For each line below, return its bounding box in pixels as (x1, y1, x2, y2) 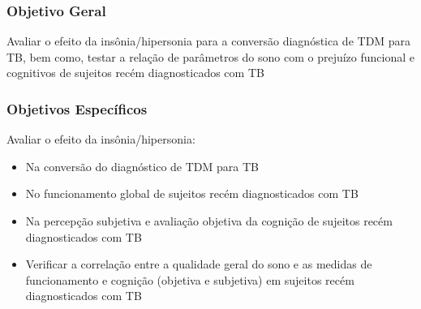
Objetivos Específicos (6, 98, 148, 118)
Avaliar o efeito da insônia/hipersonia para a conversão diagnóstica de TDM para (6, 32, 411, 49)
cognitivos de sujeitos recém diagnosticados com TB (6, 64, 264, 81)
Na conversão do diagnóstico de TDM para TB (25, 157, 260, 174)
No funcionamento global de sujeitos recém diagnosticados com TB (25, 185, 359, 202)
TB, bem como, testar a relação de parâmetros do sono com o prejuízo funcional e (6, 48, 415, 65)
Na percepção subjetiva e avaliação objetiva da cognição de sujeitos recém (25, 212, 393, 229)
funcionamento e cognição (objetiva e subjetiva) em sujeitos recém (25, 271, 354, 288)
